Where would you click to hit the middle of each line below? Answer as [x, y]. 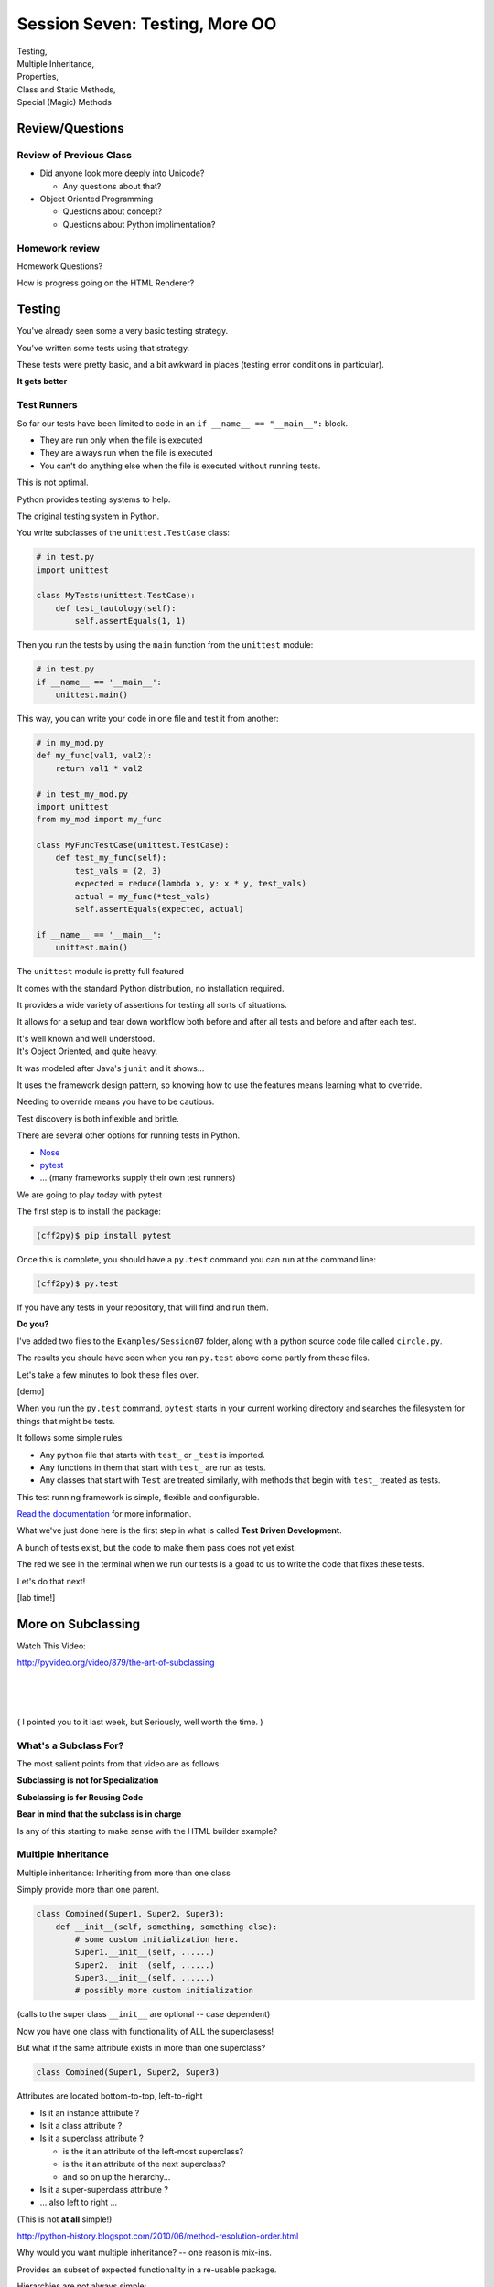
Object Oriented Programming [97, 199]
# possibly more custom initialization [164, 1991]
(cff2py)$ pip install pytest [104, 1236]
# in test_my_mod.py [82, 794]
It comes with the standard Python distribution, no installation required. [150, 988]
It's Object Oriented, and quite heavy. [87, 1051]
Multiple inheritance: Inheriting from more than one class [123, 1873]
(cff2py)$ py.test [77, 1284]
